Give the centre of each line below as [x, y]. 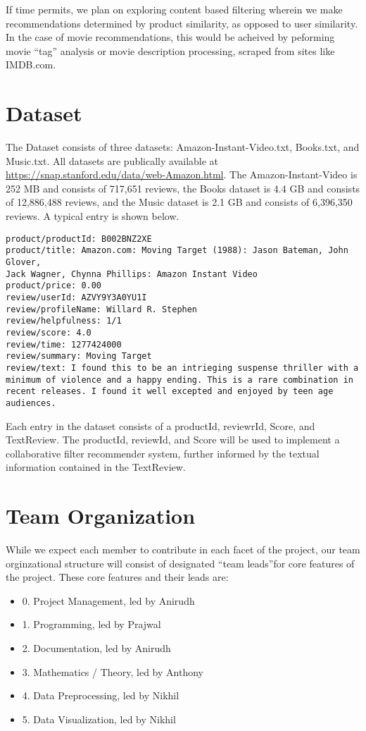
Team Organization [101, 516]
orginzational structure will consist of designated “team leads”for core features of [180, 563]
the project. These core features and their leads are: [117, 577]
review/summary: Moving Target [79, 356]
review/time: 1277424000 [64, 344]
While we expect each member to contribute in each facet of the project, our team [183, 549]
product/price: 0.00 [54, 286]
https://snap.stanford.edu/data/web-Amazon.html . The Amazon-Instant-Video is [182, 174]
